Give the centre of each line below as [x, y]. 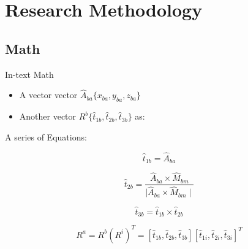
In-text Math [29, 74]
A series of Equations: [46, 136]
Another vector [48, 116]
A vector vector [48, 95]
